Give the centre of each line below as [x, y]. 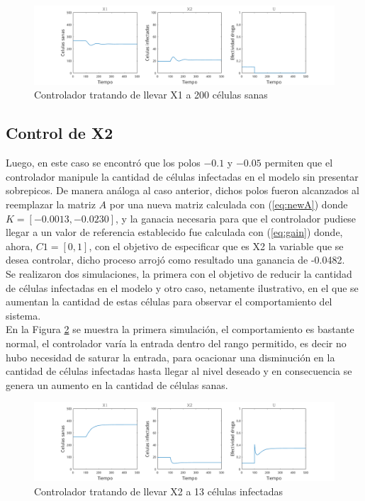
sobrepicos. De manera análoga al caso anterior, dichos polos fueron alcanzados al [182, 190]
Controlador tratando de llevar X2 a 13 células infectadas [159, 491]
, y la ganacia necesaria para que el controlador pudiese [236, 218]
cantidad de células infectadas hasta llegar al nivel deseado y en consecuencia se [179, 371]
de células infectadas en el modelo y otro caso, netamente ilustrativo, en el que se [182, 287]
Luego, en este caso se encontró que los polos [103, 163]
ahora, [19, 246]
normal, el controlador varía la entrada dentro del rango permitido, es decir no [176, 343]
